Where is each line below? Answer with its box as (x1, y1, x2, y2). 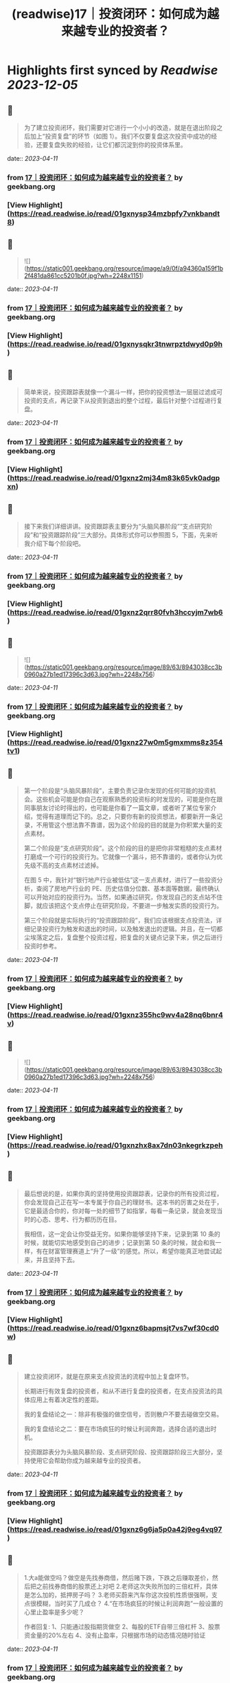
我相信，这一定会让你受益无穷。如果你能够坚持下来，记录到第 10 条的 (23, 1230, 221, 1238)
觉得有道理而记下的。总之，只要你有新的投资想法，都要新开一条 (36, 812, 217, 821)
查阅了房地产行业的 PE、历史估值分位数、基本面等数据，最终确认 (36, 884, 220, 893)
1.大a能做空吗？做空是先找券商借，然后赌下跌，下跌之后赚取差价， (23, 1573, 213, 1581)
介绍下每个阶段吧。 (30, 539, 84, 547)
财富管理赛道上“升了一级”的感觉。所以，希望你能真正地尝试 (47, 1247, 216, 1255)
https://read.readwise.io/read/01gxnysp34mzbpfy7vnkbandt (10, 209, 220, 218)
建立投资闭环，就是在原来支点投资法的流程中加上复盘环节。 (23, 1373, 193, 1381)
